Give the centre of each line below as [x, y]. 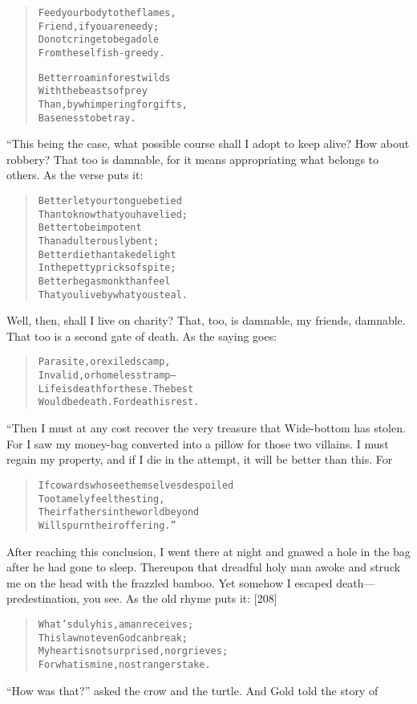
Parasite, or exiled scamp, [104, 362]
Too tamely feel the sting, [101, 499]
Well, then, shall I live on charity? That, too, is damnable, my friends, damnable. [206, 320]
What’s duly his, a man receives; [116, 624]
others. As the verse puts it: [75, 175]
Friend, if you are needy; [99, 26]
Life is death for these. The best [116, 389]
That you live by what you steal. [113, 295]
